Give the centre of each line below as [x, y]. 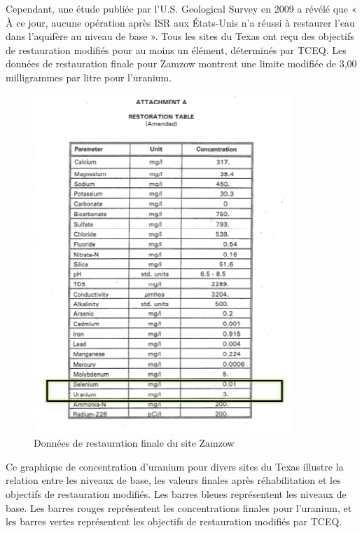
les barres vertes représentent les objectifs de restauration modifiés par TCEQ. [174, 521]
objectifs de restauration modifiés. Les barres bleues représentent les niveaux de [176, 493]
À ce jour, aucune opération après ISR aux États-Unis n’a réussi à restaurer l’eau [180, 22]
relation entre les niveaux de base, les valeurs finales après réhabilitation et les [173, 480]
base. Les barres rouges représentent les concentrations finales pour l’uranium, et [179, 507]
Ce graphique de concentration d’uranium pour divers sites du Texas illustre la [175, 466]
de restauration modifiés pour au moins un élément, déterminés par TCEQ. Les [176, 49]
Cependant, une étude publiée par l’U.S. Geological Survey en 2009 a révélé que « [181, 8]
